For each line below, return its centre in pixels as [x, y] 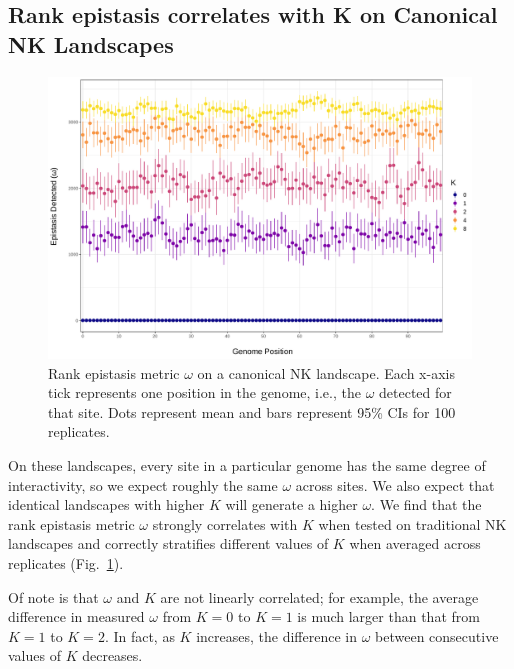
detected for [415, 392]
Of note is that [53, 596]
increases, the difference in [276, 635]
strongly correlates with [225, 523]
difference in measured [76, 616]
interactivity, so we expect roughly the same [143, 484]
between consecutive [437, 635]
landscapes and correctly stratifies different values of [168, 543]
